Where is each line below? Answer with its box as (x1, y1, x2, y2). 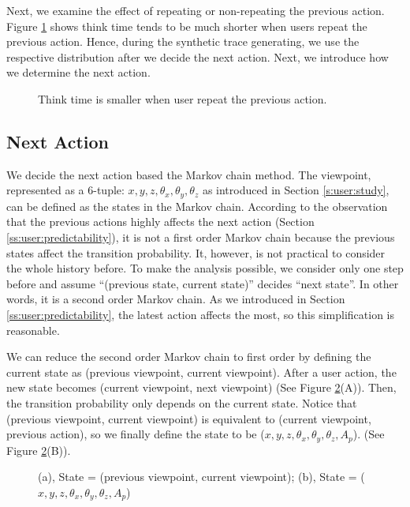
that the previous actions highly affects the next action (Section (6, 213, 315, 230)
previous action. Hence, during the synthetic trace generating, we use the (6, 33, 360, 50)
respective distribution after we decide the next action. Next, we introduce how (6, 48, 389, 65)
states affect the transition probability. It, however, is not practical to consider (6, 244, 386, 261)
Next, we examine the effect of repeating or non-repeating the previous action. (6, 2, 385, 18)
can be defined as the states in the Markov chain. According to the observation (6, 197, 388, 214)
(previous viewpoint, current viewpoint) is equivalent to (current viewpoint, (6, 410, 371, 426)
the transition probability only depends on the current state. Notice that (6, 394, 357, 411)
